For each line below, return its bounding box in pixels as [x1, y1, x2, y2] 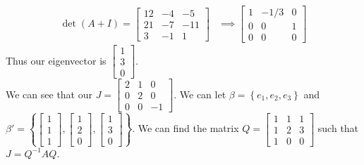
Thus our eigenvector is [6, 53, 107, 67]
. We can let [174, 86, 226, 101]
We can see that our [6, 86, 92, 101]
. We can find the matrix [132, 121, 239, 136]
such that [317, 121, 359, 136]
